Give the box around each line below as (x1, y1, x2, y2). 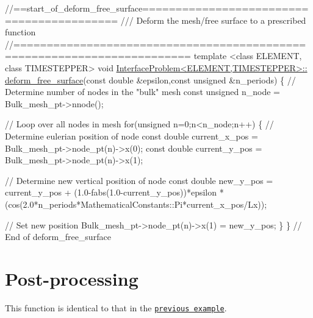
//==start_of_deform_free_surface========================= (5, 2, 309, 14)
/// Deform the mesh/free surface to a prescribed (120, 13, 306, 26)
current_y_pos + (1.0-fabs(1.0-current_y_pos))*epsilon (5, 186, 217, 199)
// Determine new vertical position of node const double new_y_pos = (5, 174, 273, 186)
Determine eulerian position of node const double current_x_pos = (5, 129, 258, 142)
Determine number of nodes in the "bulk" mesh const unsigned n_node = (5, 85, 280, 98)
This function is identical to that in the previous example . (5, 301, 227, 314)
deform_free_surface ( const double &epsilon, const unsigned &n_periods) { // (5, 73, 296, 86)
